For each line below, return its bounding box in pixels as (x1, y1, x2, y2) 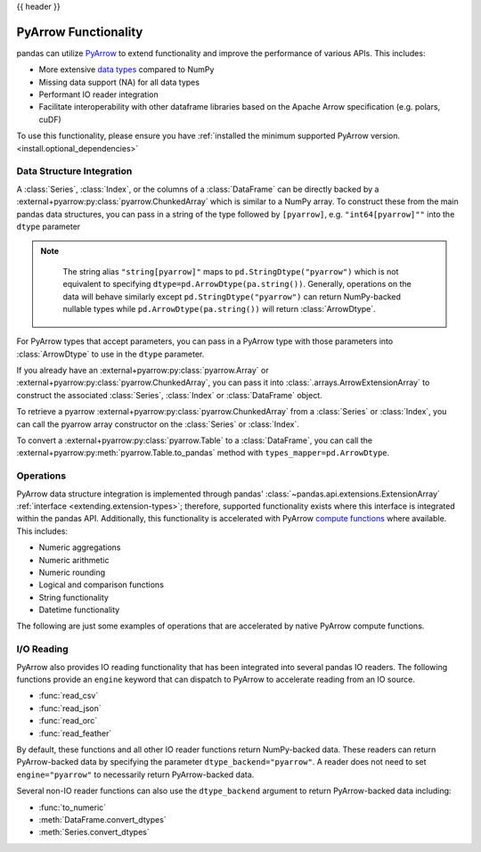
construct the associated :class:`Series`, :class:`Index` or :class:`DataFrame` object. (16, 389, 322, 400)
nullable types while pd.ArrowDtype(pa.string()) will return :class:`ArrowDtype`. (62, 303, 376, 314)
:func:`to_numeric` (38, 802, 107, 813)
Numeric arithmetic (38, 554, 110, 565)
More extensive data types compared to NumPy (38, 64, 215, 75)
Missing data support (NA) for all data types (38, 77, 200, 87)
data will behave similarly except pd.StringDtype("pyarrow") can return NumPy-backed (62, 291, 401, 302)
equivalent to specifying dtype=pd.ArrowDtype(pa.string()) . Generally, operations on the (62, 279, 412, 290)
